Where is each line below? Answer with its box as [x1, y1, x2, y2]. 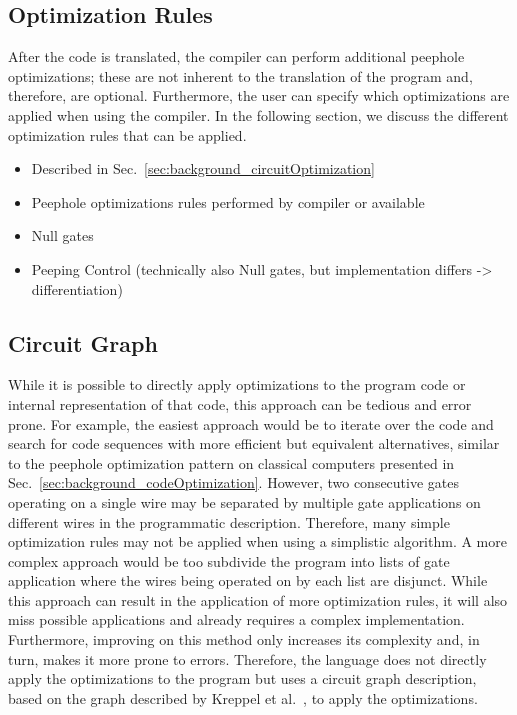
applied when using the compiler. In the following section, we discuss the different [8, 104, 509, 125]
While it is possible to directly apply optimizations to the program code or [8, 374, 466, 395]
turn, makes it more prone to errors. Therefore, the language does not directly [8, 648, 487, 669]
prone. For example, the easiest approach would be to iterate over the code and [8, 413, 494, 434]
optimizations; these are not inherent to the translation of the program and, [8, 65, 473, 86]
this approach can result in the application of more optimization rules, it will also [8, 589, 508, 610]
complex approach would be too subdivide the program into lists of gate [8, 550, 450, 571]
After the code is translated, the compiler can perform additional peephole [8, 46, 465, 67]
